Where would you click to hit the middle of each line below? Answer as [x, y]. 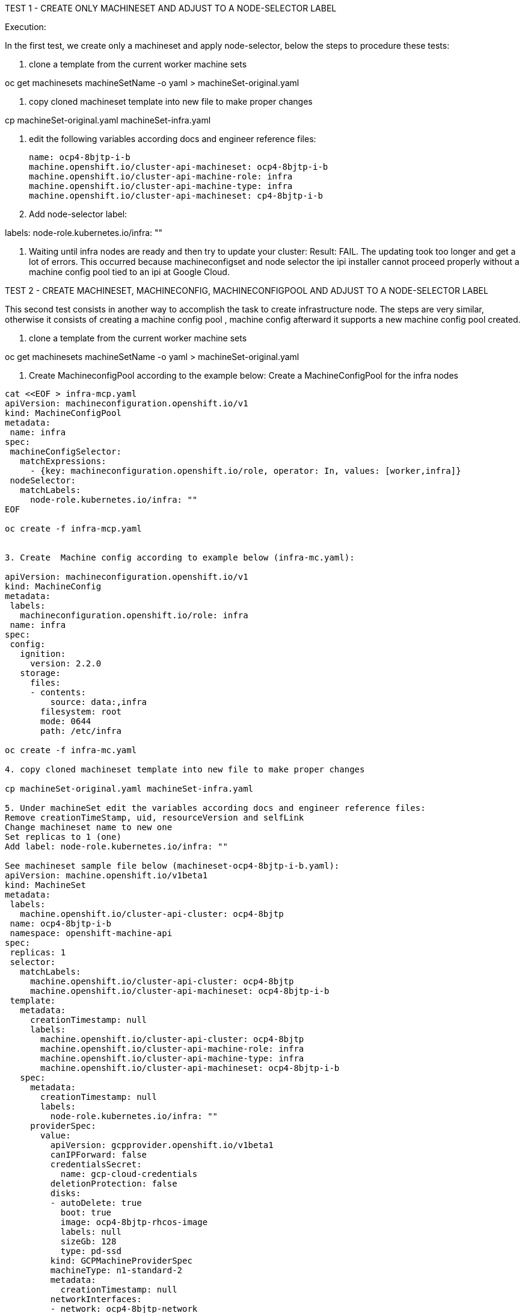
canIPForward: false [99, 1155]
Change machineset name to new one [89, 827]
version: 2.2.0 [66, 663]
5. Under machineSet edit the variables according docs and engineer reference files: [215, 808]
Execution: [26, 27]
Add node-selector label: [78, 214]
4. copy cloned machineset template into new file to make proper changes [185, 769]
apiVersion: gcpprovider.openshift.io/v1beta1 [162, 1145]
